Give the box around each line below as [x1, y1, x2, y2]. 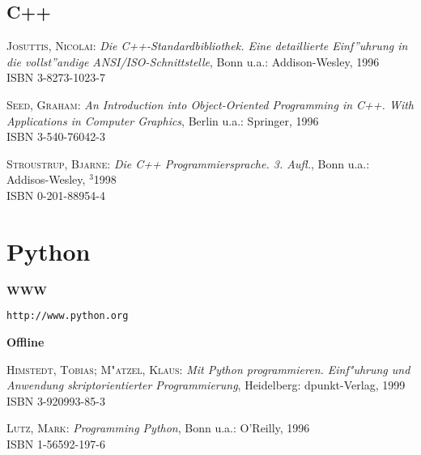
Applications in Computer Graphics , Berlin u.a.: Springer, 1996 [6, 112, 319, 129]
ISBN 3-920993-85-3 [6, 392, 105, 409]
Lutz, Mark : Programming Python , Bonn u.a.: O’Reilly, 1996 [6, 419, 310, 436]
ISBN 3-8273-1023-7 [6, 69, 105, 86]
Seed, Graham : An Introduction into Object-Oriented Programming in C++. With [6, 96, 414, 113]
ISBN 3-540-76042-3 [6, 128, 105, 145]
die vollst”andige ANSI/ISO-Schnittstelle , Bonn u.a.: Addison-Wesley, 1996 [6, 53, 380, 70]
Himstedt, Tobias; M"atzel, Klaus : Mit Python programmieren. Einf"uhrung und [6, 360, 410, 377]
